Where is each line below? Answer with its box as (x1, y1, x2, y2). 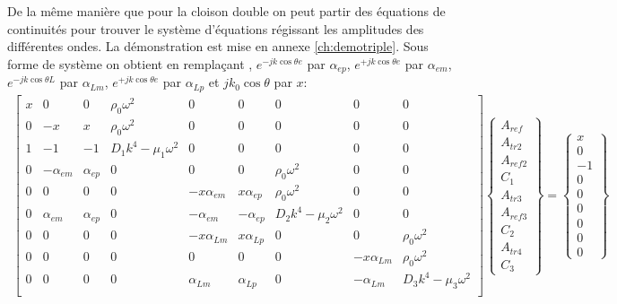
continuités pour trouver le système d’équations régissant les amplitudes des (7, 19, 424, 38)
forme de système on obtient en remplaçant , (7, 54, 253, 73)
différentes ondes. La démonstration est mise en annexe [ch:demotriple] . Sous (7, 37, 429, 56)
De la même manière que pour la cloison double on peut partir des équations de (7, 2, 446, 20)
